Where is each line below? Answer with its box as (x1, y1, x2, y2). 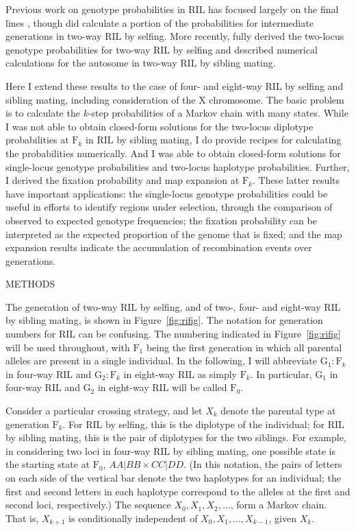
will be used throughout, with (5, 340, 130, 354)
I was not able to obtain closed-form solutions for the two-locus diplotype (5, 119, 314, 133)
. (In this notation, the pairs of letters (183, 457, 342, 471)
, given (268, 510, 296, 525)
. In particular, (250, 366, 312, 381)
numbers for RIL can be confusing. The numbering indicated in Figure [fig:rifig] (5, 327, 341, 341)
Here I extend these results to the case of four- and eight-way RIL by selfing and (5, 78, 344, 93)
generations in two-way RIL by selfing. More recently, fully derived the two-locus (5, 29, 344, 43)
